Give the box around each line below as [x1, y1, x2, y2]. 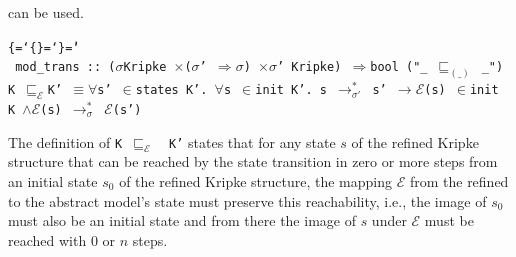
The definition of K [8, 131, 123, 152]
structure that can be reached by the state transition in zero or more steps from [8, 151, 498, 172]
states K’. [135, 83, 208, 98]
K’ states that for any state [169, 131, 336, 152]
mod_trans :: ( [15, 60, 116, 75]
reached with [8, 229, 87, 250]
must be [424, 210, 474, 231]
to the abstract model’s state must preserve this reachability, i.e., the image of [8, 190, 487, 211]
